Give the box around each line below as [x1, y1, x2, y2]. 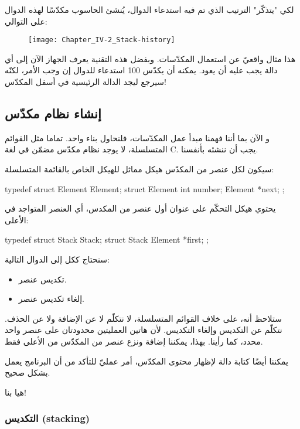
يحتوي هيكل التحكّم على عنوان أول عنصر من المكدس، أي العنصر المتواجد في [5, 202, 276, 215]
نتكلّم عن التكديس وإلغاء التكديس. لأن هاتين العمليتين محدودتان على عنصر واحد [5, 324, 282, 336]
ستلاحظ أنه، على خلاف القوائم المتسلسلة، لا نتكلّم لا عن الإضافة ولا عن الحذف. [5, 312, 282, 324]
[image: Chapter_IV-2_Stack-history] [28, 36, 175, 45]
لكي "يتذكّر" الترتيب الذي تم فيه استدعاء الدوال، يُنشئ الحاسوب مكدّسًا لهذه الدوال [5, 4, 294, 15]
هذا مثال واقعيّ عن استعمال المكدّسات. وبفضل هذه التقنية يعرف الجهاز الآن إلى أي [5, 52, 296, 64]
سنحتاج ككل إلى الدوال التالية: [5, 253, 110, 265]
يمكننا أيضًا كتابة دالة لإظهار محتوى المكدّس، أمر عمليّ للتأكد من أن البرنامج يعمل [5, 355, 288, 367]
